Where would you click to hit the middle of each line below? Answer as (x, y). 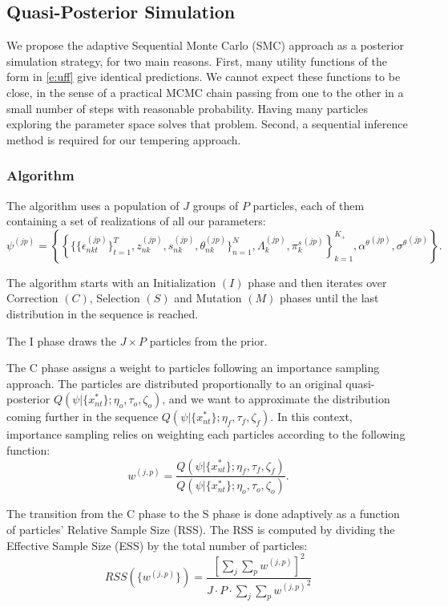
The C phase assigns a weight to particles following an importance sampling (193, 368)
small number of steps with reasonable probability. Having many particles (187, 108)
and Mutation (208, 298)
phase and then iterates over (317, 282)
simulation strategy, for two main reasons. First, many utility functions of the (197, 61)
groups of (216, 205)
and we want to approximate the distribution (279, 399)
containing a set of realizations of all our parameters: (136, 221)
